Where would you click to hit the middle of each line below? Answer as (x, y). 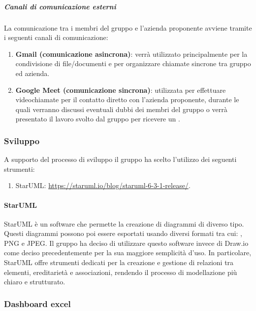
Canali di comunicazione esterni (60, 6)
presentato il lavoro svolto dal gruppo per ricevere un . (98, 119)
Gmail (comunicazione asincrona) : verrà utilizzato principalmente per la (131, 54)
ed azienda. (32, 73)
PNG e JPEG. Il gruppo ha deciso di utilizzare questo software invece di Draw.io (126, 243)
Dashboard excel (37, 303)
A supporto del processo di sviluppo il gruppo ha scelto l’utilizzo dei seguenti (120, 159)
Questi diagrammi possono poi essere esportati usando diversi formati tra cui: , (123, 233)
